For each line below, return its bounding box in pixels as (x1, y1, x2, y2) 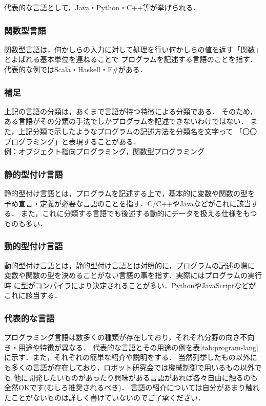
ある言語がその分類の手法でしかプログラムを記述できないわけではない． (4, 116, 248, 126)
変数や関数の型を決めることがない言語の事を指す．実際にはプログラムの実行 (4, 270, 262, 281)
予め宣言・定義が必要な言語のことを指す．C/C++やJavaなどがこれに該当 (4, 198, 251, 208)
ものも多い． (4, 218, 47, 228)
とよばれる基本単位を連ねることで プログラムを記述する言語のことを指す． (4, 54, 257, 65)
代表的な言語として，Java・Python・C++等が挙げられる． (4, 2, 200, 12)
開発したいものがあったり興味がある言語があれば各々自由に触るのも (28, 372, 258, 382)
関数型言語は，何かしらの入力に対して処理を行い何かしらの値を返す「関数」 (4, 44, 262, 54)
